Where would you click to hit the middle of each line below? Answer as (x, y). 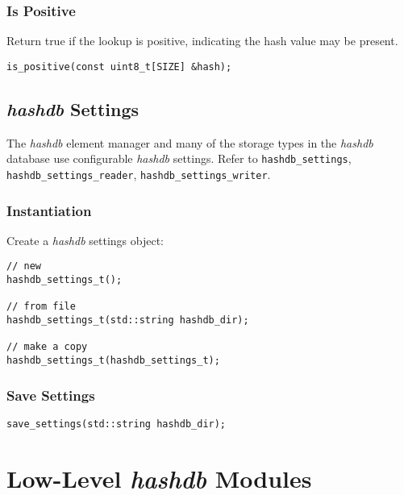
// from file (41, 307)
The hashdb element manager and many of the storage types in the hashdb (190, 142)
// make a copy (47, 347)
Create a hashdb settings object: (85, 240)
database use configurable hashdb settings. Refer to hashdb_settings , (179, 158)
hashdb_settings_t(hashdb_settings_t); (113, 360)
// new (24, 266)
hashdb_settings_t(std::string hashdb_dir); (128, 320)
